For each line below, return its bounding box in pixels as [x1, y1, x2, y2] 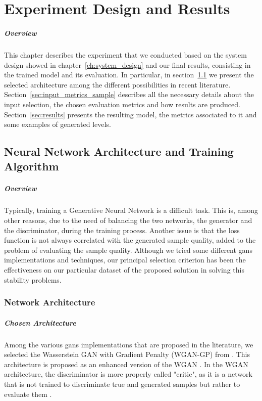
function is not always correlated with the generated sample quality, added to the [4, 235, 256, 245]
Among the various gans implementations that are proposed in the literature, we [4, 339, 253, 349]
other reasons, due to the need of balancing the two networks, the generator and [4, 215, 252, 226]
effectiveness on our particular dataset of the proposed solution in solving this [4, 264, 244, 275]
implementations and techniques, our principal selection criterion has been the [4, 254, 246, 265]
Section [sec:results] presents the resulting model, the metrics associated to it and [4, 109, 257, 119]
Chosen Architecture [4, 317, 76, 328]
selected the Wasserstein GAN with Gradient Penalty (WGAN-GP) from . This [4, 349, 250, 360]
